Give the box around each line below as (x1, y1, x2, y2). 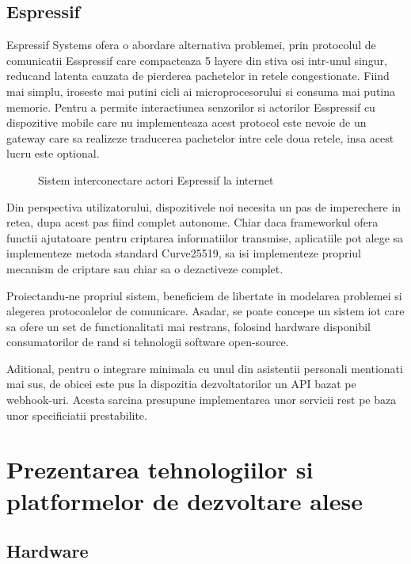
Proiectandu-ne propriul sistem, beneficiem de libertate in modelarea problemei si (6, 287, 402, 303)
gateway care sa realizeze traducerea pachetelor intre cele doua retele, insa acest (6, 129, 394, 146)
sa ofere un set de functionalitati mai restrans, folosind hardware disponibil (6, 318, 371, 334)
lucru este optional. (6, 145, 100, 162)
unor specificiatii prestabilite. (6, 406, 147, 423)
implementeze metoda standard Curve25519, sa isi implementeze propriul (6, 245, 361, 261)
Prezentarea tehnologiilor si (6, 453, 314, 486)
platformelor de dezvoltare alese (6, 484, 363, 516)
